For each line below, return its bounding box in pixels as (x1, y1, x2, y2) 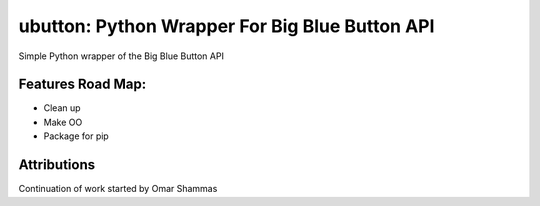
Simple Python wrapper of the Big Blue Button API (18, 50, 225, 62)
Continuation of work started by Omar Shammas (18, 183, 218, 195)
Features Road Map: (18, 76, 147, 93)
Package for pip (43, 130, 109, 142)
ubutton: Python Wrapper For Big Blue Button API (18, 15, 435, 37)
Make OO (43, 116, 83, 128)
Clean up (43, 102, 81, 114)
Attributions (18, 156, 96, 174)
